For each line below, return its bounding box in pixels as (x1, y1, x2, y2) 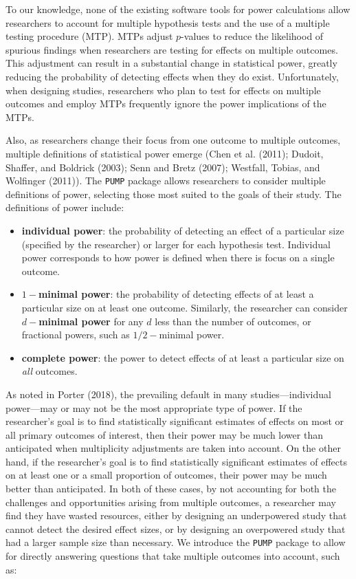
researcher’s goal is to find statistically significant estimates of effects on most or (5, 414, 344, 428)
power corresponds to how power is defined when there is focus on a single (21, 250, 335, 265)
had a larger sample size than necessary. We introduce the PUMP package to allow (5, 535, 346, 549)
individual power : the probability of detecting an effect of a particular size (21, 223, 344, 237)
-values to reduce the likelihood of (181, 29, 324, 43)
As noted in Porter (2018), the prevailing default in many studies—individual (5, 386, 331, 401)
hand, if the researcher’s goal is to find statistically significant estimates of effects (5, 454, 347, 468)
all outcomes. (21, 364, 78, 378)
